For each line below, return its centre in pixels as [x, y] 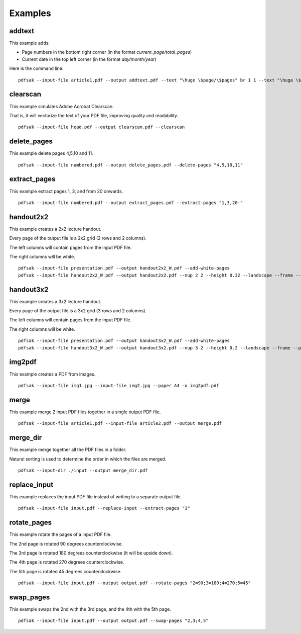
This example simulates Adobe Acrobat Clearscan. [61, 106]
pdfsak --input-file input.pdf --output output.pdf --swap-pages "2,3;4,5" [113, 621]
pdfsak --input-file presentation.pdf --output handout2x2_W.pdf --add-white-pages [124, 268]
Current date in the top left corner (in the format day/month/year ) [89, 59]
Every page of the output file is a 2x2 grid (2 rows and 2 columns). [78, 238]
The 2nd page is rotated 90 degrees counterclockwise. [66, 544]
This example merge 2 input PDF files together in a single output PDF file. [85, 412]
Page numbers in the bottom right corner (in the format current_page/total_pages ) [107, 52]
